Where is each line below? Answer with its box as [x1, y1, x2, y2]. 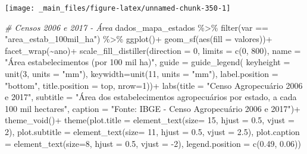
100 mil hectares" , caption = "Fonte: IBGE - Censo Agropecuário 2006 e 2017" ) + [5, 102, 300, 114]
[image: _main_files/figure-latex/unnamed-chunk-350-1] [5, 4, 231, 12]
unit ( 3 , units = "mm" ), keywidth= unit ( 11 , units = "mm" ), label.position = [5, 68, 278, 80]
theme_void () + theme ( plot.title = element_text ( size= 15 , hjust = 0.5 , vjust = [5, 114, 295, 126]
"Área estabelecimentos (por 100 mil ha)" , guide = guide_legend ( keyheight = [5, 56, 290, 68]
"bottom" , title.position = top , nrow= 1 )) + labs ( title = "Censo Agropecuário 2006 [5, 79, 303, 91]
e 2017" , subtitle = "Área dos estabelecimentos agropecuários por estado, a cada [5, 91, 297, 103]
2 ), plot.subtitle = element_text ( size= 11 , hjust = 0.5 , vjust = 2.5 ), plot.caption [5, 126, 300, 137]
